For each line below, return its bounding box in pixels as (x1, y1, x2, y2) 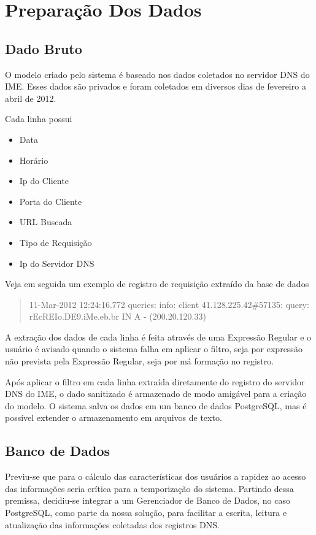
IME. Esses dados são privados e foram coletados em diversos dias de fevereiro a (5, 80, 306, 93)
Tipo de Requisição (19, 236, 92, 248)
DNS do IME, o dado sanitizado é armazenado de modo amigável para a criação (5, 387, 307, 400)
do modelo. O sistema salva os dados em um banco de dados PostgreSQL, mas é (5, 399, 307, 412)
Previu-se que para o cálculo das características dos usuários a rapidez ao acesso (5, 470, 306, 483)
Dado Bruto (5, 39, 82, 58)
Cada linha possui (5, 112, 72, 125)
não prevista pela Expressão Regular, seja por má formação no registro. (5, 355, 274, 368)
